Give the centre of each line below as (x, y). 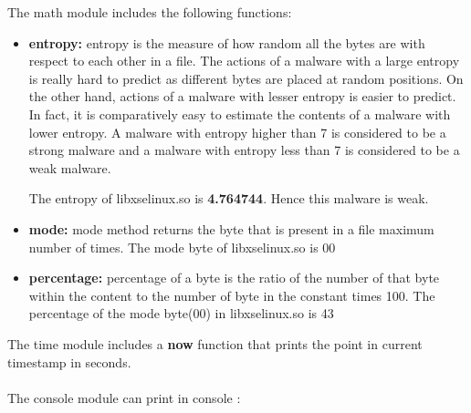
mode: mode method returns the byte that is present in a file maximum (231, 228)
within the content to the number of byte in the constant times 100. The (232, 295)
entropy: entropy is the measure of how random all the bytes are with (227, 42)
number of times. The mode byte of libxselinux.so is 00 (182, 247)
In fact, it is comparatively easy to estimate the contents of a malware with (240, 114)
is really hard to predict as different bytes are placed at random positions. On (246, 78)
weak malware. (70, 167)
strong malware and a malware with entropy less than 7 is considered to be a (244, 150)
